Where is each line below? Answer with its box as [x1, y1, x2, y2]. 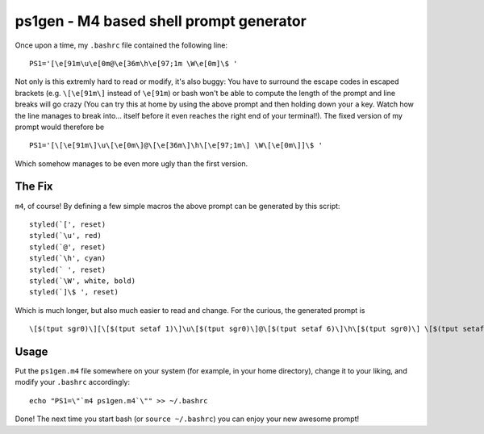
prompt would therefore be [15, 122, 105, 131]
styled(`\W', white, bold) [29, 276, 136, 286]
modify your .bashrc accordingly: [15, 378, 131, 387]
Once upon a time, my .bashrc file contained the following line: [15, 40, 228, 50]
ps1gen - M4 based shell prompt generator [15, 12, 307, 30]
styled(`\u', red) [29, 231, 102, 240]
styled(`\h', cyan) [29, 254, 106, 263]
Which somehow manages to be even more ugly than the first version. [15, 158, 248, 169]
